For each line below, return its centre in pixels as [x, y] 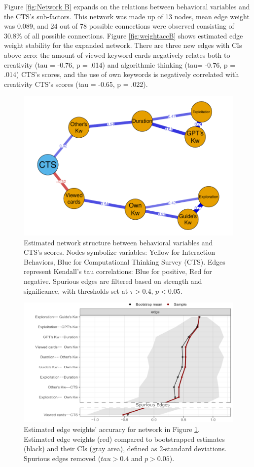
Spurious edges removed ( [62, 458]
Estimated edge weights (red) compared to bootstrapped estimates [124, 439]
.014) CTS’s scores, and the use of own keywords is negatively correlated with [122, 74]
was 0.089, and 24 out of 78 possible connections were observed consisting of [119, 26]
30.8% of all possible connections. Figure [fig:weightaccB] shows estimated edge [124, 35]
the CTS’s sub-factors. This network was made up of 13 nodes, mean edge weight [127, 16]
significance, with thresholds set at [76, 291]
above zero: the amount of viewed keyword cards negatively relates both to [117, 55]
